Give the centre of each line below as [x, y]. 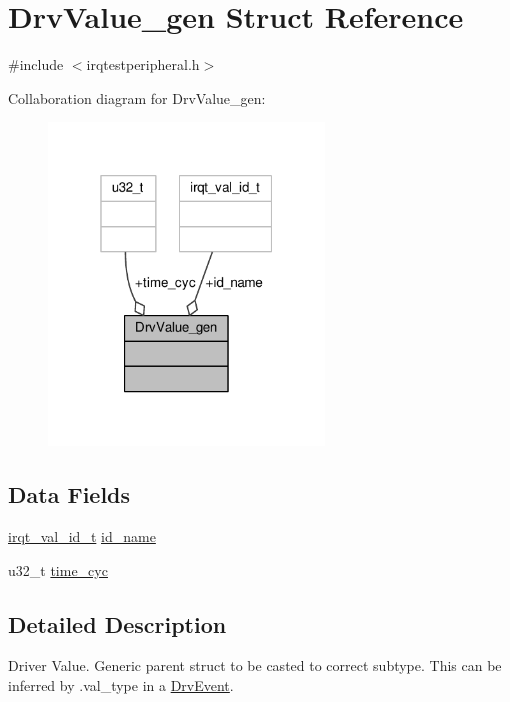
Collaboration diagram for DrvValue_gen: [137, 97]
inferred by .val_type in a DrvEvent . [121, 685]
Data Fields [69, 494]
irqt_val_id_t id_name [82, 536]
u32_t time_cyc [58, 569]
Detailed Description [117, 623]
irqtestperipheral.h [143, 64]
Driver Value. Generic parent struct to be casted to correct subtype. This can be [255, 665]
